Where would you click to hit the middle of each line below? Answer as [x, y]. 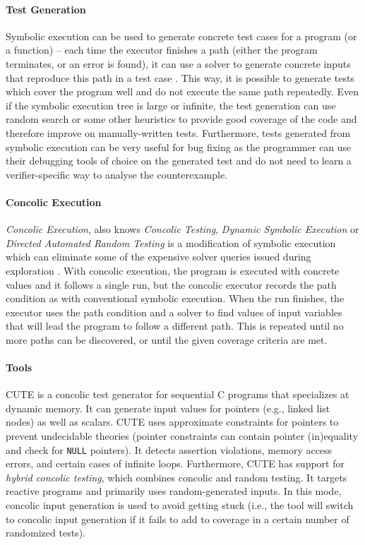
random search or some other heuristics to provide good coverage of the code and [181, 119]
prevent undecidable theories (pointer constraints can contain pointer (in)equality [182, 436]
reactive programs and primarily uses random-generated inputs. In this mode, [174, 491]
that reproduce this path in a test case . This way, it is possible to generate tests [180, 77]
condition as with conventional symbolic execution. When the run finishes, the [175, 298]
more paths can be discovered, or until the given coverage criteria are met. [167, 339]
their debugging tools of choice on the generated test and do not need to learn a [179, 161]
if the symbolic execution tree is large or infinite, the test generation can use [171, 105]
